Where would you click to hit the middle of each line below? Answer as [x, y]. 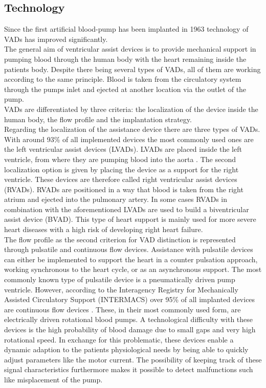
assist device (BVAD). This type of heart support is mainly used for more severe [130, 219]
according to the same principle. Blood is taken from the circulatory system [123, 79]
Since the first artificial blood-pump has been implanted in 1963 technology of [126, 29]
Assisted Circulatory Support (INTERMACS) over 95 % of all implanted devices [130, 299]
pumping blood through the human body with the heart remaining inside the [125, 59]
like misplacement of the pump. [53, 379]
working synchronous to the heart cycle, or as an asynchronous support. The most [133, 269]
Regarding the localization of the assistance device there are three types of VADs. [132, 129]
